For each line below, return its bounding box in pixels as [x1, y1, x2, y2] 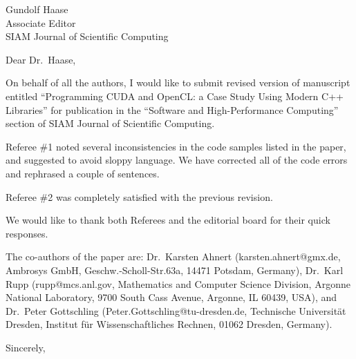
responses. [6, 226, 48, 240]
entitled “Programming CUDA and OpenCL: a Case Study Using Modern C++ [6, 88, 344, 103]
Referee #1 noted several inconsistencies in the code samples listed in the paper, [6, 139, 346, 153]
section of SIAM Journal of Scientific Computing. [6, 116, 215, 130]
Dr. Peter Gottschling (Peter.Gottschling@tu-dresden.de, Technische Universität [6, 303, 346, 318]
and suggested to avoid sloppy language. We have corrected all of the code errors [6, 153, 348, 167]
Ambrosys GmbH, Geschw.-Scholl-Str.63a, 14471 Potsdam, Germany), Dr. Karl [6, 262, 344, 277]
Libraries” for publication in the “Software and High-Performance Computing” [6, 102, 339, 117]
